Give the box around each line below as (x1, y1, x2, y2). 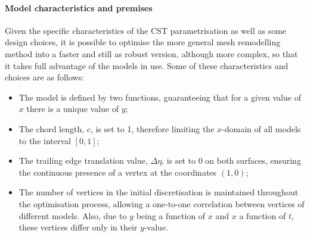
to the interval (18, 134, 71, 146)
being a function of (136, 209, 206, 222)
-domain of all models (222, 122, 301, 135)
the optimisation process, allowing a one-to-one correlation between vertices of (18, 197, 305, 210)
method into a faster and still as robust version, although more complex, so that (5, 47, 298, 60)
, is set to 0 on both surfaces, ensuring (162, 154, 301, 167)
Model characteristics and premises (5, 1, 153, 14)
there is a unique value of (26, 102, 119, 115)
